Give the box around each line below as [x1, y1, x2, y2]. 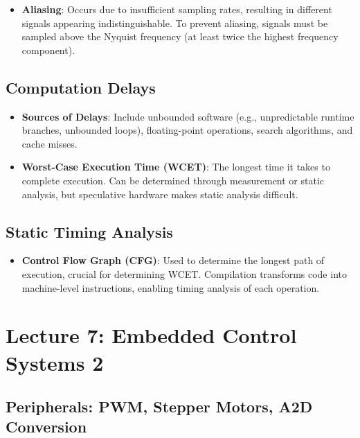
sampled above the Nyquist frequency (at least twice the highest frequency [21, 29, 339, 44]
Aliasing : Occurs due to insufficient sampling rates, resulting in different [21, 2, 332, 16]
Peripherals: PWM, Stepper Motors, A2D [6, 396, 313, 417]
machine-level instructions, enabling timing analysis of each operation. [21, 280, 320, 295]
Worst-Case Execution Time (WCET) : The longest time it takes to [21, 159, 330, 174]
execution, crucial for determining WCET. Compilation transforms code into [21, 266, 347, 281]
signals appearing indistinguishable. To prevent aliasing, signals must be [21, 15, 328, 30]
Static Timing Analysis [6, 220, 173, 242]
